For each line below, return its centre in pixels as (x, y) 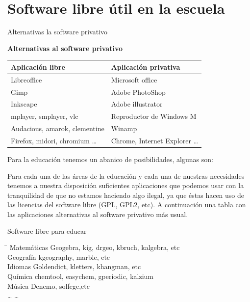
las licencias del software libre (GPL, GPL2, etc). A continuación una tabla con (127, 205)
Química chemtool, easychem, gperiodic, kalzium (80, 276)
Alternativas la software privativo (58, 32)
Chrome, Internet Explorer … (155, 140)
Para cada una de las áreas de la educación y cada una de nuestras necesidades (126, 176)
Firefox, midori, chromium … (54, 140)
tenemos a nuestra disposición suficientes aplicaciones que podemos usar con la (126, 185)
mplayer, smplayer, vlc (45, 116)
